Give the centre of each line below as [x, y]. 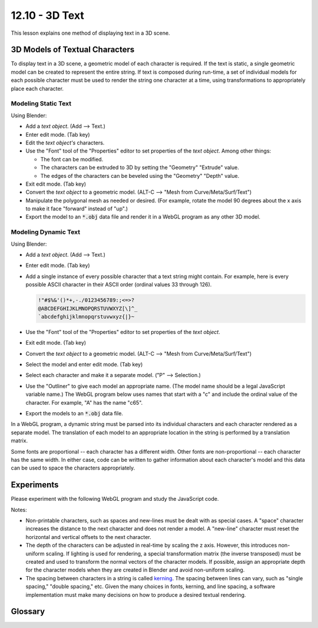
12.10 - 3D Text [48, 15]
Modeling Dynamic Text [46, 232]
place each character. [37, 88]
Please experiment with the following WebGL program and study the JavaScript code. [115, 499]
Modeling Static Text [41, 104]
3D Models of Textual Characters [73, 50]
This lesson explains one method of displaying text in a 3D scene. [90, 33]
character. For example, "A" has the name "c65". [84, 402]
